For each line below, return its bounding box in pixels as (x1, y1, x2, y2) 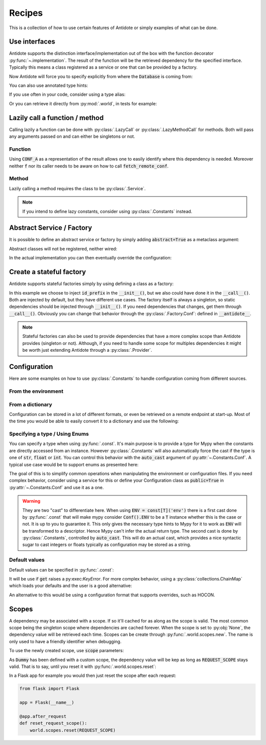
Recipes (9, 7, 43, 18)
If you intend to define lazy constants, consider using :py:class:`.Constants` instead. (22, 208, 193, 214)
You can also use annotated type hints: (9, 83, 88, 88)
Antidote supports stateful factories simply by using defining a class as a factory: (9, 281, 174, 287)
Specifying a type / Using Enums (9, 430, 89, 437)
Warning (22, 498, 40, 504)
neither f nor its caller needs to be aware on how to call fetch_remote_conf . (9, 163, 169, 169)
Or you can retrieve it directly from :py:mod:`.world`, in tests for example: (9, 100, 157, 106)
